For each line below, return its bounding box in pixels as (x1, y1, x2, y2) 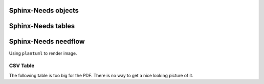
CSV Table (9, 62, 35, 69)
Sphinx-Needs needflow (9, 37, 85, 46)
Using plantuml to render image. (9, 50, 77, 56)
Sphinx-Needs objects (9, 6, 79, 15)
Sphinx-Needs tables (9, 22, 75, 30)
